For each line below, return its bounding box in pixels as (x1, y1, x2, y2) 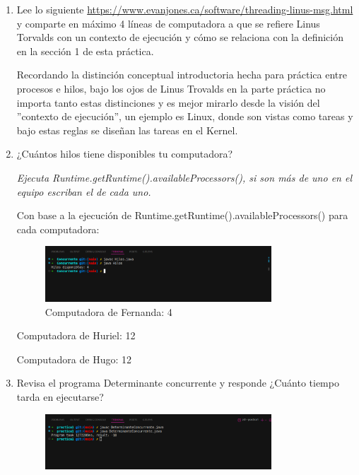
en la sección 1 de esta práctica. (16, 43, 154, 58)
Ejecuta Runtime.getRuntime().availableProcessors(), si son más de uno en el (16, 170, 352, 184)
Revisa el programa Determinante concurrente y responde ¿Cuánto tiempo (16, 375, 339, 390)
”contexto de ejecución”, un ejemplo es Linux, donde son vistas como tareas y (16, 109, 353, 124)
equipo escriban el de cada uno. (16, 184, 151, 199)
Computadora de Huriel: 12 (16, 328, 136, 343)
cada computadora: (16, 221, 100, 236)
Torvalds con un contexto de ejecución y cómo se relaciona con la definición (16, 30, 343, 45)
